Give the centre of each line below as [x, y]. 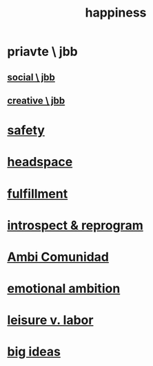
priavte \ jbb [42, 52]
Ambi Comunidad [58, 257]
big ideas [34, 352]
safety [26, 130]
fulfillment [38, 193]
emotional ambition [64, 289]
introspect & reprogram [75, 225]
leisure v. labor [50, 320]
